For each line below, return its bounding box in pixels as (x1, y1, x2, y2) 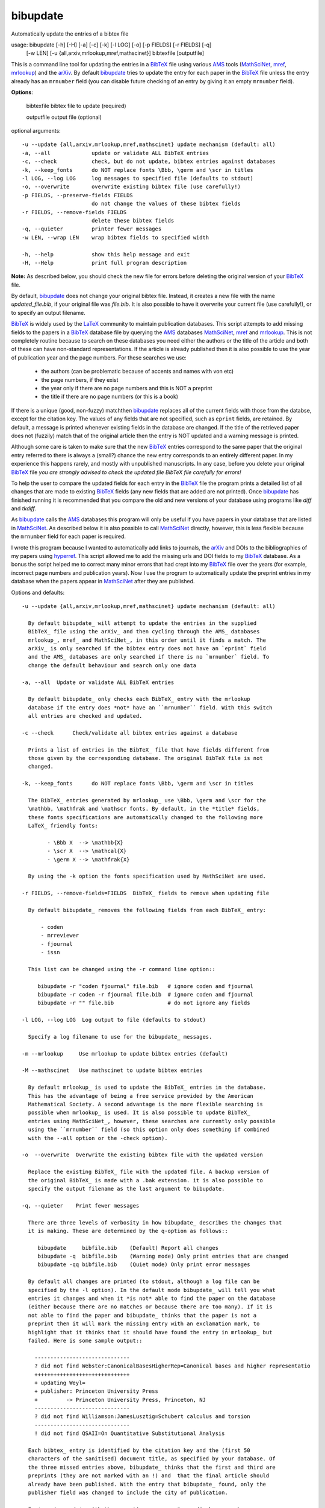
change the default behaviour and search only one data (28, 662, 197, 669)
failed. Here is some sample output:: (28, 1337, 143, 1344)
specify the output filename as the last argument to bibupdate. (28, 1185, 225, 1192)
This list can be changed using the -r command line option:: (28, 966, 216, 972)
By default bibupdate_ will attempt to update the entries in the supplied (28, 619, 257, 627)
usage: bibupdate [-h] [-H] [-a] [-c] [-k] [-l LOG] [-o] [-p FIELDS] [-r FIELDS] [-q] (11, 41, 212, 48)
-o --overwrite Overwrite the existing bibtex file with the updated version (22, 1152, 263, 1158)
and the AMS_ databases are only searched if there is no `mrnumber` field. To (28, 653, 270, 661)
